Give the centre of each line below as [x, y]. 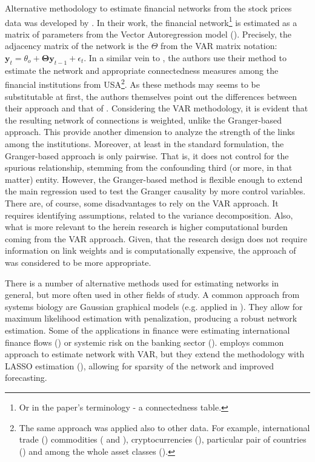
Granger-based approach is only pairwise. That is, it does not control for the [147, 155]
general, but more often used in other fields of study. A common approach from [152, 295]
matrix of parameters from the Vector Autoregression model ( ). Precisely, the [148, 34]
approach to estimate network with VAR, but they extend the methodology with [155, 354]
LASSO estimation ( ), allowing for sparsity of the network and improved [139, 365]
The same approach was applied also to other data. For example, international [164, 427]
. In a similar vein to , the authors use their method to [185, 58]
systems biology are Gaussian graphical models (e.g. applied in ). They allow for [154, 306]
